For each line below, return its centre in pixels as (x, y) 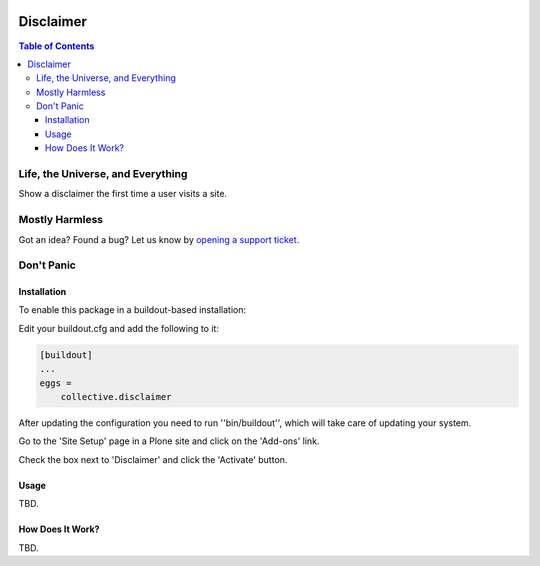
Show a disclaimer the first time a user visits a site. (123, 194)
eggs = (55, 383)
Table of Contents (56, 46)
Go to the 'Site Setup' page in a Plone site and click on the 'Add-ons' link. (169, 441)
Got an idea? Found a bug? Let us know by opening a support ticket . (159, 239)
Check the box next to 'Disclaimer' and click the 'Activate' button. (153, 459)
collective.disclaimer (116, 397)
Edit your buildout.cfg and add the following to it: (119, 328)
